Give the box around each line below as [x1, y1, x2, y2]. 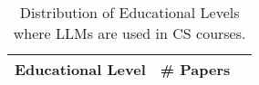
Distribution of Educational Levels [19, 2, 240, 23]
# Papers [160, 59, 231, 80]
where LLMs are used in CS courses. [13, 23, 246, 43]
